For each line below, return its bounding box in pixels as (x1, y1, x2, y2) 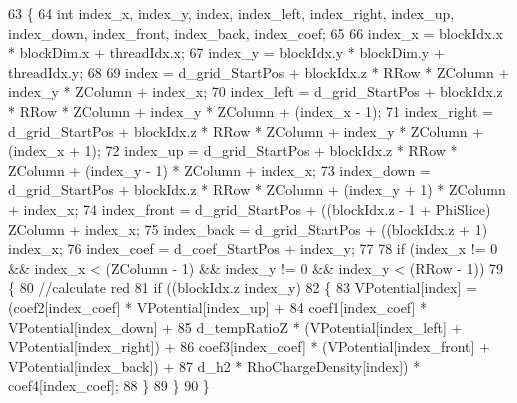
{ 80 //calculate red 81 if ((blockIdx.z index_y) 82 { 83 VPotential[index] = (8, 277, 477, 298)
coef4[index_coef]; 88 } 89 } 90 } (8, 375, 210, 396)
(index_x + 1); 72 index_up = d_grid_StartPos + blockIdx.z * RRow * (8, 140, 458, 161)
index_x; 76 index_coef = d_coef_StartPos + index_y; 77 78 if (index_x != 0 (8, 238, 498, 259)
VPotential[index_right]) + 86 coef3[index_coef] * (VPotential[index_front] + (8, 336, 490, 357)
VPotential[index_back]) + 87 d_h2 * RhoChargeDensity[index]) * (8, 355, 421, 376)
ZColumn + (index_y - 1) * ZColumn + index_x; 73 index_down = (8, 159, 431, 180)
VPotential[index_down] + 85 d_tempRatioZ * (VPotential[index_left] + (8, 316, 463, 337)
